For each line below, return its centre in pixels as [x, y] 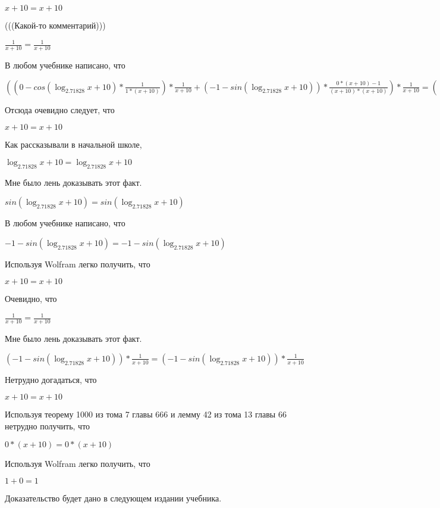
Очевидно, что [31, 299]
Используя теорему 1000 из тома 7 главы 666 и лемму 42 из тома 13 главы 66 [146, 414]
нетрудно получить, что [48, 426]
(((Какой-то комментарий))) [55, 25]
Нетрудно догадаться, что [51, 379]
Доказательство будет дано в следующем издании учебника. [113, 498]
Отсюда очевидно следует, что [60, 109]
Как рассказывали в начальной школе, [73, 144]
